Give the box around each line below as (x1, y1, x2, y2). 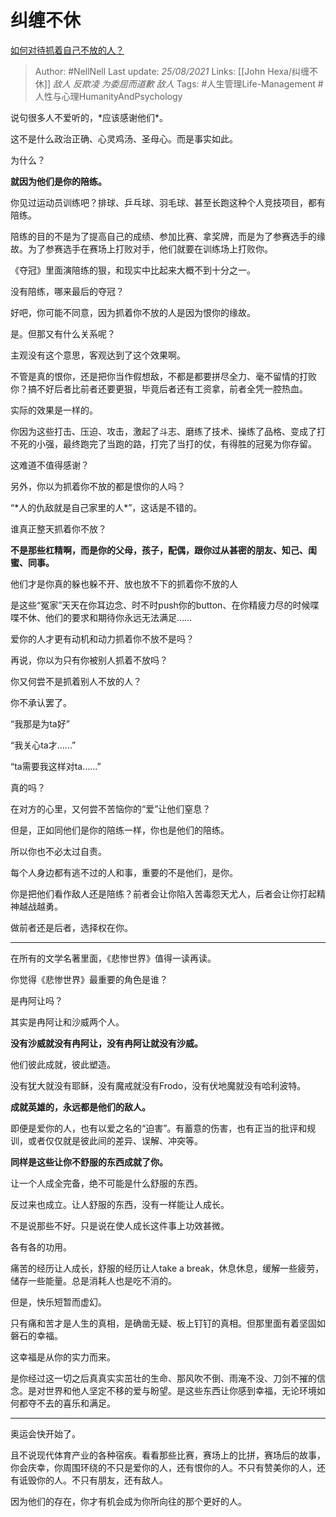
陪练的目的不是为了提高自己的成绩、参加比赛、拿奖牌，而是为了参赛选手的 (10, 230, 317, 242)
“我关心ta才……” (10, 739, 77, 751)
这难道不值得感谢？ (10, 459, 90, 471)
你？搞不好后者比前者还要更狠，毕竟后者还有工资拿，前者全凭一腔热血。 (10, 382, 308, 395)
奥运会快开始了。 (10, 1427, 81, 1440)
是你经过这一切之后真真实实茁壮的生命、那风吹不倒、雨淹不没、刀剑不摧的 (10, 1372, 317, 1384)
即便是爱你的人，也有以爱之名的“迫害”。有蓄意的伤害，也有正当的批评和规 (10, 1122, 317, 1134)
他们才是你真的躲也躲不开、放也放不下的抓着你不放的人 (10, 577, 238, 590)
